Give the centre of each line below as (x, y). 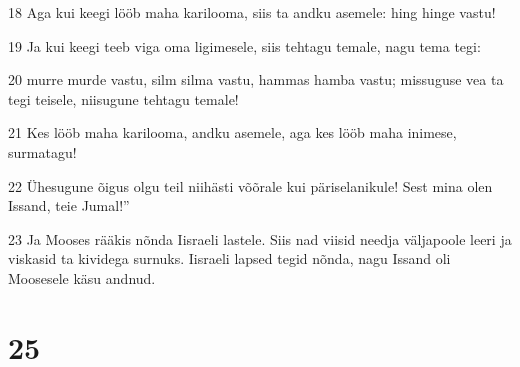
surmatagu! (42, 151)
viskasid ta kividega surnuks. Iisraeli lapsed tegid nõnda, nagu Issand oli (229, 258)
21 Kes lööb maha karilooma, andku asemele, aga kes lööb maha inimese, (232, 132)
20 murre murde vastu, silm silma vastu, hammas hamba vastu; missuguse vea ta (256, 79)
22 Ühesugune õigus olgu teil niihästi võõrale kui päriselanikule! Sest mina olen (250, 185)
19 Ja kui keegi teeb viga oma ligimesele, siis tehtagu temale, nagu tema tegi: (244, 45)
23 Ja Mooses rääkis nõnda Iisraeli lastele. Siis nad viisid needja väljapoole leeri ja (260, 238)
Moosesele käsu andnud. (82, 277)
